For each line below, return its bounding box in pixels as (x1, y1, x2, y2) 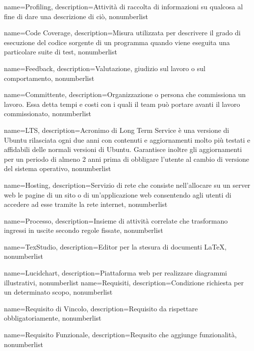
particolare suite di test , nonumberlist (4, 47, 117, 57)
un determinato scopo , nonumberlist (4, 287, 113, 297)
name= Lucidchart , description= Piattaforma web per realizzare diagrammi (4, 268, 227, 278)
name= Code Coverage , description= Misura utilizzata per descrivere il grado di (4, 27, 241, 38)
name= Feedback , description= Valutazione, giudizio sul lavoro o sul (4, 63, 205, 73)
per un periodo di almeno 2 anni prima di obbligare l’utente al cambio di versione (4, 153, 250, 164)
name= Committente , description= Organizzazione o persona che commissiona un (4, 89, 246, 100)
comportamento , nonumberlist (4, 73, 95, 83)
